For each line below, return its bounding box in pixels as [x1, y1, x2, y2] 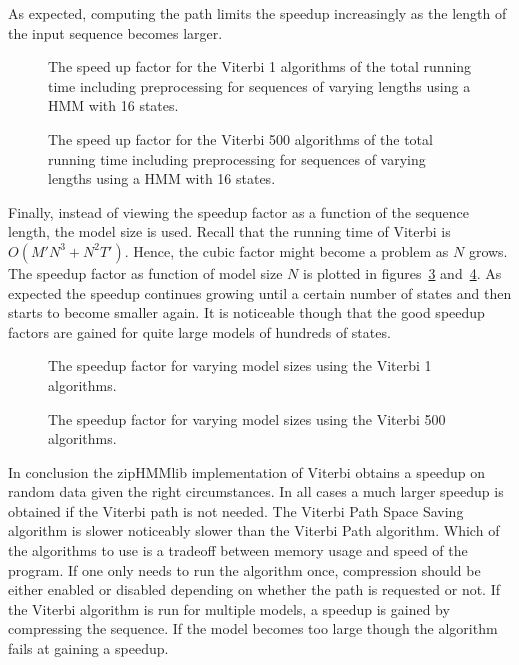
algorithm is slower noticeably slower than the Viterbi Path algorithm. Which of [8, 520, 500, 541]
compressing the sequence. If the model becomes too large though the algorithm [8, 618, 498, 639]
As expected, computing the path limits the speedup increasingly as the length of [8, 3, 507, 23]
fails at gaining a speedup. [8, 638, 169, 659]
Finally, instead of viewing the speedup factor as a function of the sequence [8, 201, 470, 222]
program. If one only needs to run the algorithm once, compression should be [8, 559, 481, 580]
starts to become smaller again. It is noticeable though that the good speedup [8, 302, 485, 323]
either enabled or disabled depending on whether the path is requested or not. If [8, 579, 501, 600]
